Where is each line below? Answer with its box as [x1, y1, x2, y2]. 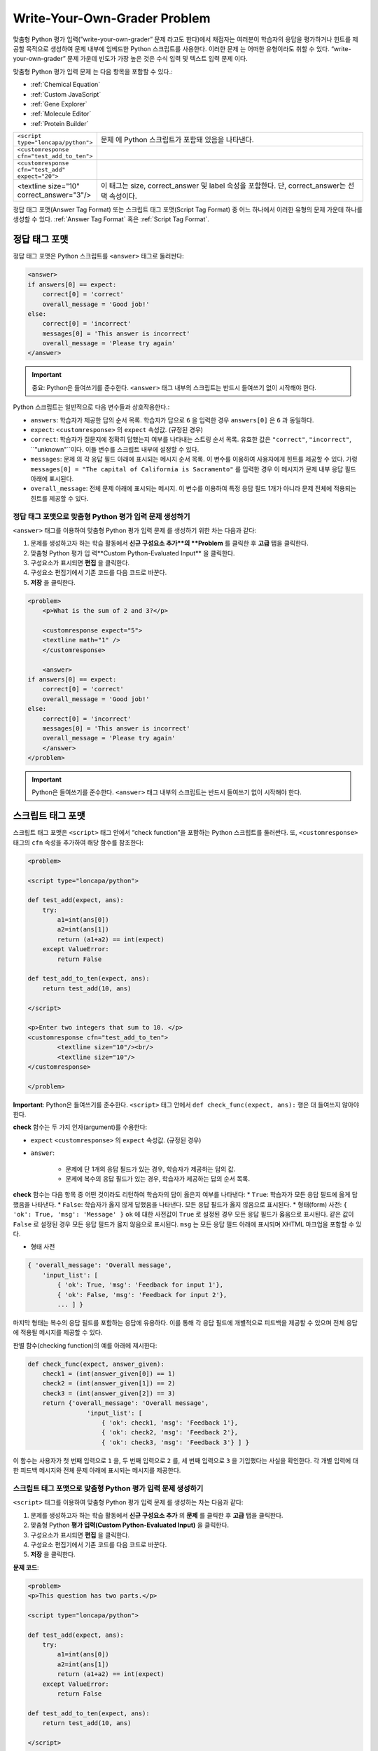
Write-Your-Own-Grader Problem [13, 11, 211, 26]
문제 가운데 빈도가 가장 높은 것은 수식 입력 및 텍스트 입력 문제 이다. [66, 55, 248, 63]
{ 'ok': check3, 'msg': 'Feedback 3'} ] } [101, 1438, 250, 1446]
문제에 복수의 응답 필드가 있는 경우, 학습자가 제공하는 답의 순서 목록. [65, 1175, 250, 1183]
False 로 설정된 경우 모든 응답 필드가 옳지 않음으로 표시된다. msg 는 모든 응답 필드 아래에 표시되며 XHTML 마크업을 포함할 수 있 [13, 1219, 362, 1229]
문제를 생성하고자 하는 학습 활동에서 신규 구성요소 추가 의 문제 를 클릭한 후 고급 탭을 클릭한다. [30, 1511, 283, 1519]
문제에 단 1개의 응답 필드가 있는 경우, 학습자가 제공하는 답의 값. [65, 1165, 236, 1173]
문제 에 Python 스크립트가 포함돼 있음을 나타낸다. [100, 135, 255, 145]
